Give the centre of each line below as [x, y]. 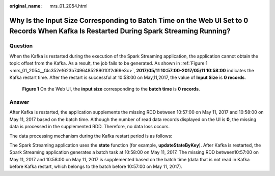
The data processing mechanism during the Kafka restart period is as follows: [91, 136]
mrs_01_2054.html [68, 6]
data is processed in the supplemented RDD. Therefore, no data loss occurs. [90, 127]
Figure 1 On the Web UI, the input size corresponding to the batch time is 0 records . [111, 89]
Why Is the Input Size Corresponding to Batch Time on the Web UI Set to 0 [129, 20]
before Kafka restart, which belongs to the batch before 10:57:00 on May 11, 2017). [96, 167]
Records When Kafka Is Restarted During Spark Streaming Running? [120, 31]
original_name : [26, 6]
